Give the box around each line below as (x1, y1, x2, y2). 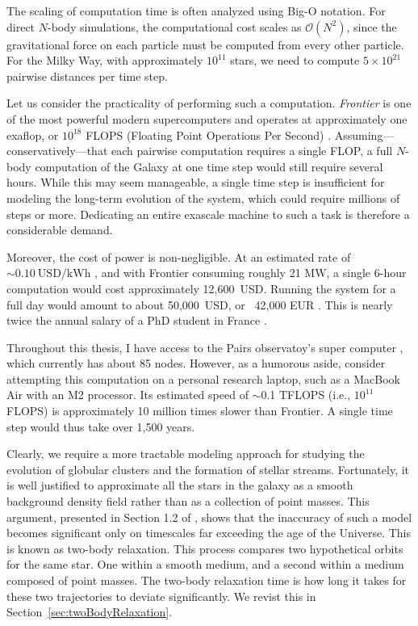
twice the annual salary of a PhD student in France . (6, 312, 267, 329)
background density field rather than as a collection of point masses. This (6, 493, 370, 510)
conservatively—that (6, 142, 108, 159)
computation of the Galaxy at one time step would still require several (35, 158, 383, 174)
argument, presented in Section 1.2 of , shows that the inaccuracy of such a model (6, 508, 412, 525)
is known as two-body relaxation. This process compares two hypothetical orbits (6, 540, 403, 557)
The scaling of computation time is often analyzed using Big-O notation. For (6, 2, 386, 19)
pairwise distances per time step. (6, 67, 168, 84)
